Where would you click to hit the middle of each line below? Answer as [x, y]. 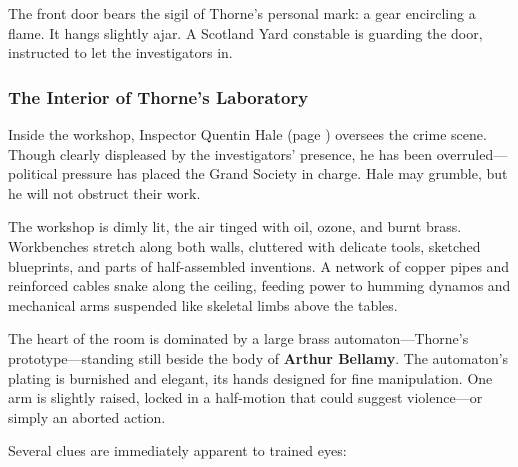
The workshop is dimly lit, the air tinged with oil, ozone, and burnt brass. [235, 226]
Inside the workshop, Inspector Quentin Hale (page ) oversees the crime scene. [247, 134]
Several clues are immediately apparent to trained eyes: [177, 450]
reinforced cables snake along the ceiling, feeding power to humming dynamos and [259, 285]
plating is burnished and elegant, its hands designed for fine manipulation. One [250, 377]
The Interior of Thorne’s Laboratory [158, 96]
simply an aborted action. [87, 416]
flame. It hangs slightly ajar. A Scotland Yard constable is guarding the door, [245, 32]
